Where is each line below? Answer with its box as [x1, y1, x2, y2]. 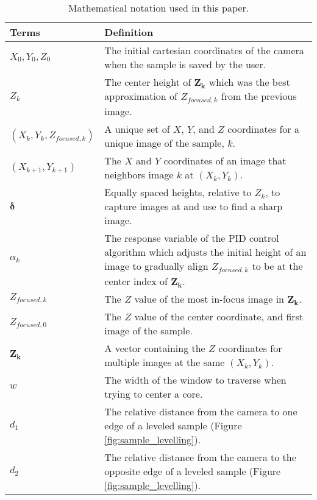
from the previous [221, 89, 297, 103]
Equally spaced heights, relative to [104, 185, 252, 199]
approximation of [104, 89, 177, 103]
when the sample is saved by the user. [104, 57, 266, 71]
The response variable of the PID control [104, 230, 279, 245]
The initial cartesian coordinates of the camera [104, 43, 304, 57]
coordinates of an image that [163, 153, 287, 167]
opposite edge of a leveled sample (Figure [104, 463, 281, 478]
